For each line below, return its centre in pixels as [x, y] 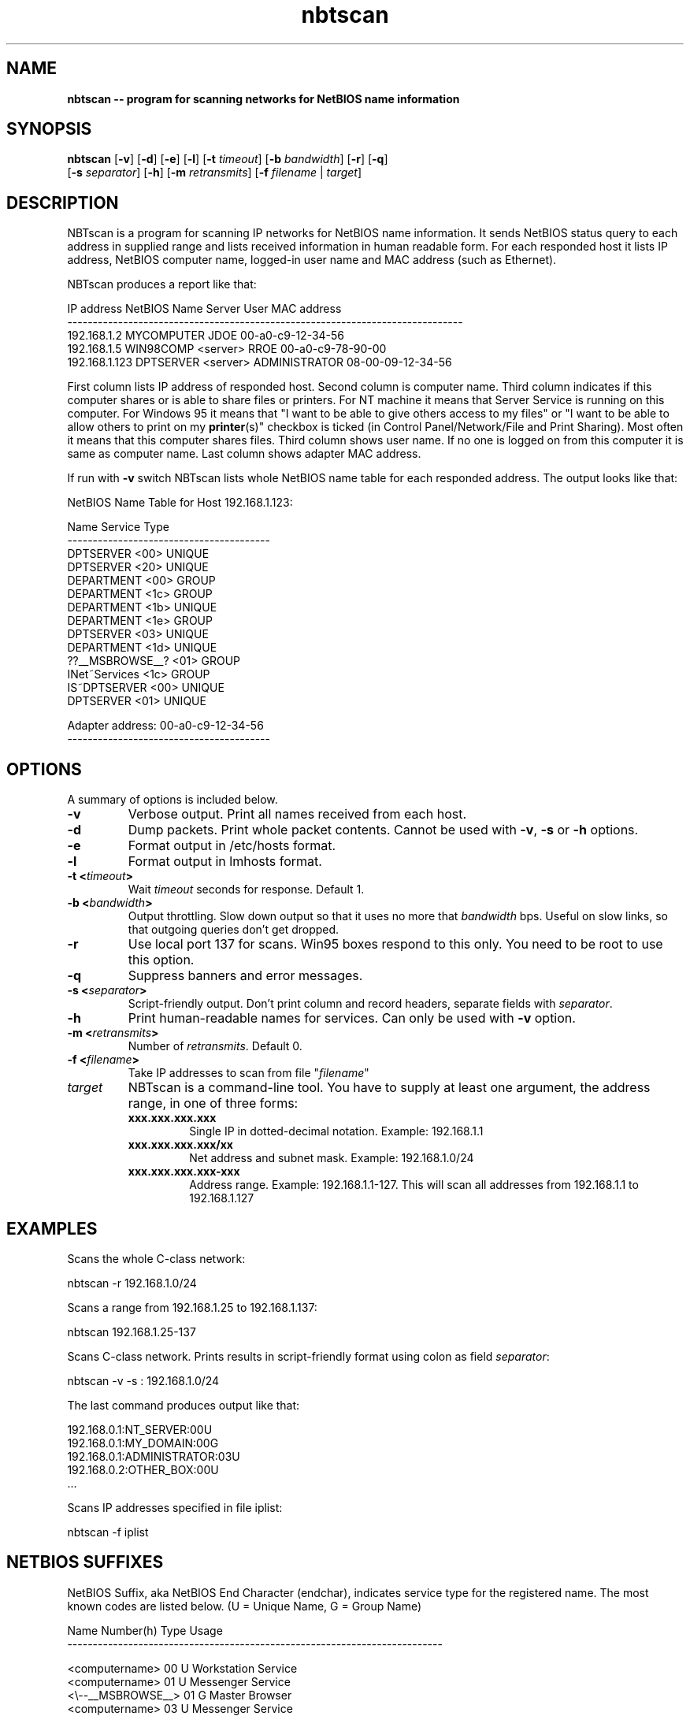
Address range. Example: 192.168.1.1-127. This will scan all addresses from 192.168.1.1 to [414, 1185]
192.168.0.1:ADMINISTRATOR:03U [154, 1456]
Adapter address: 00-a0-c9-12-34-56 [165, 726]
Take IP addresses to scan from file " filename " [249, 1073]
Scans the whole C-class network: [156, 1258]
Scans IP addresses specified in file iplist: [175, 1507]
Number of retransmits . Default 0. [215, 1046]
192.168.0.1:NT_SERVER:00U [140, 1429]
